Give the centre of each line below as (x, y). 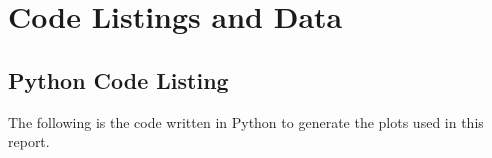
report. (29, 141)
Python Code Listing (118, 79)
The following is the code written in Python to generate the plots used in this (246, 121)
